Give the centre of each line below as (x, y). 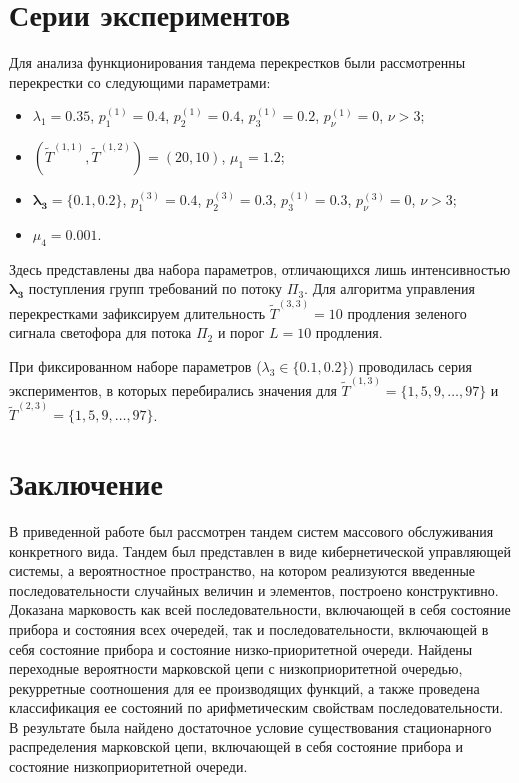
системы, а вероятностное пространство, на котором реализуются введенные (242, 570)
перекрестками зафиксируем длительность (137, 312)
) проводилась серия (410, 365)
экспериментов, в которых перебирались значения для (173, 389)
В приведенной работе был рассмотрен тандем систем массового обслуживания (251, 530)
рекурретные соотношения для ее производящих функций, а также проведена (244, 687)
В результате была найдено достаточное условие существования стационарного (250, 726)
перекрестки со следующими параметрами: (140, 81)
